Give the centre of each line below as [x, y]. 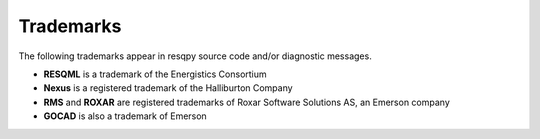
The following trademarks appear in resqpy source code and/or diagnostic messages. [195, 56]
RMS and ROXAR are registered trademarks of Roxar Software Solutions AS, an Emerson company [246, 102]
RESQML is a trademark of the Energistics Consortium [155, 74]
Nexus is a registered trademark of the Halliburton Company [168, 88]
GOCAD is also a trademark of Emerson [125, 116]
